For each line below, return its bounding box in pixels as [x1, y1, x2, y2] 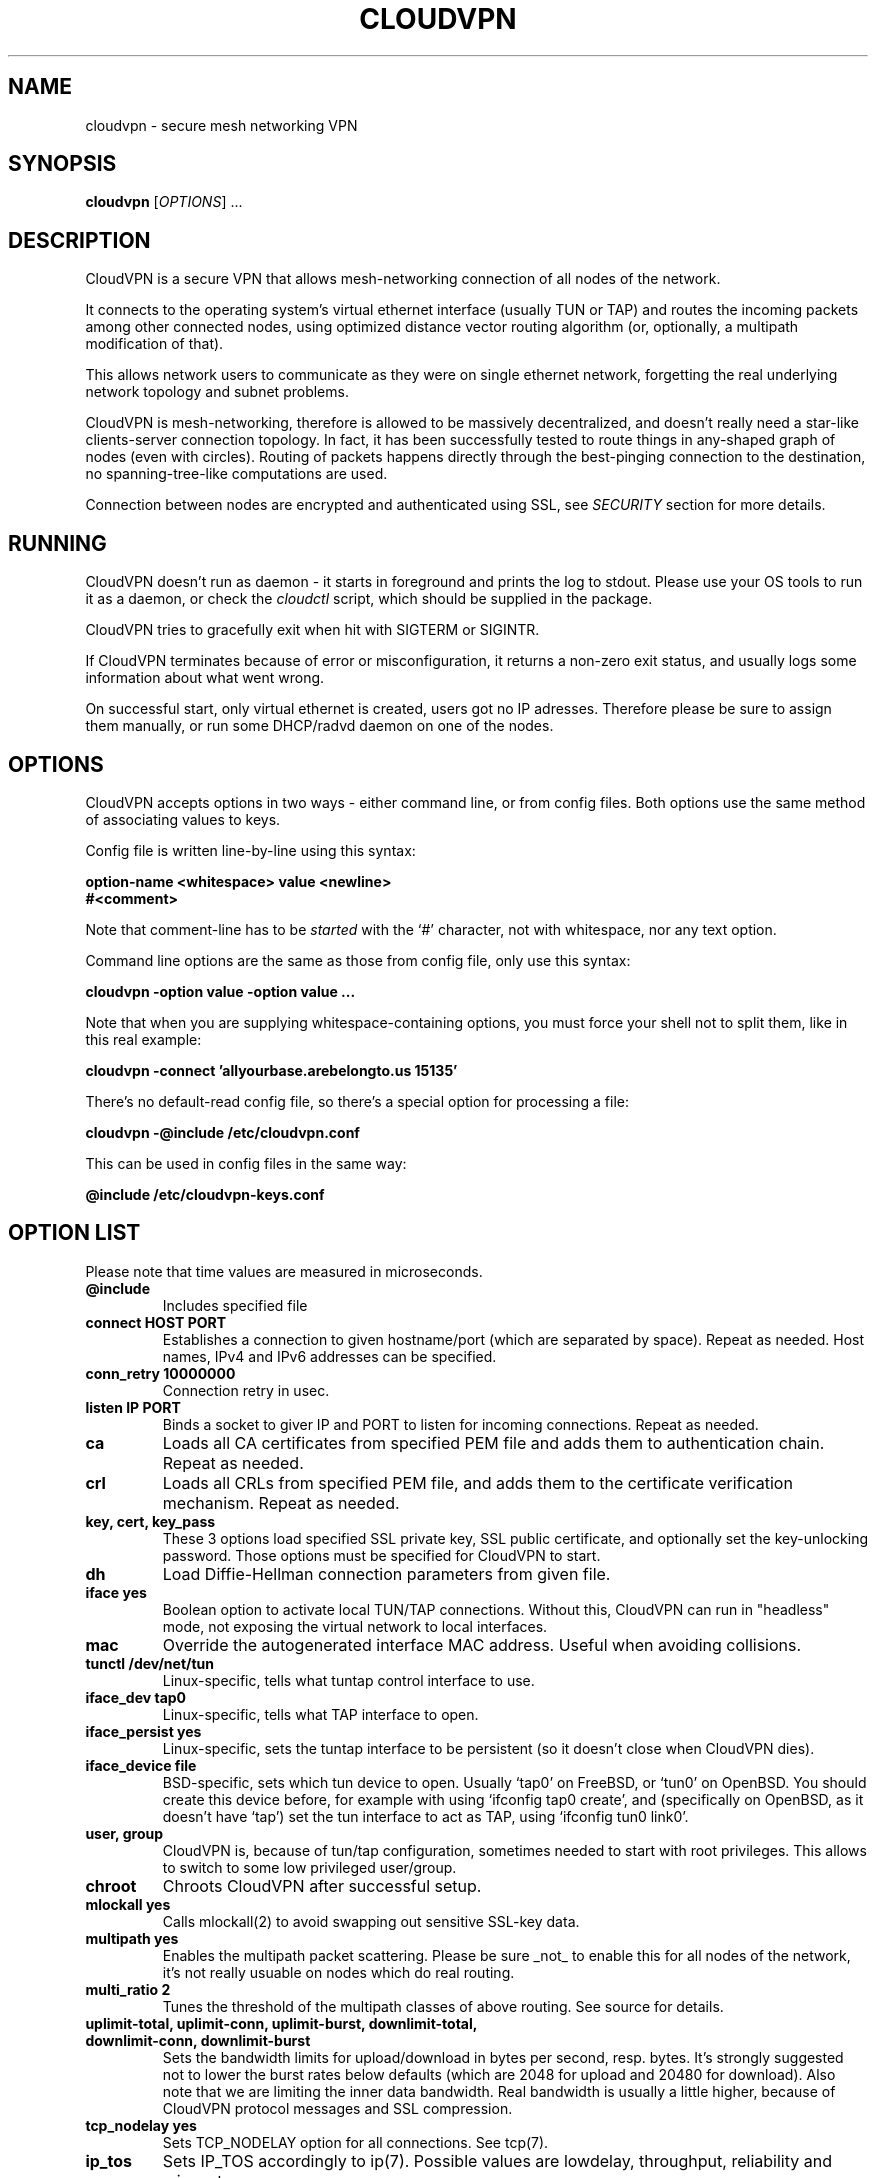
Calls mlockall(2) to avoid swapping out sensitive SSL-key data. [162, 1912, 580, 1930]
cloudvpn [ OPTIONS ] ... [85, 193, 243, 211]
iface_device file [85, 1756, 197, 1774]
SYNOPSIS [8, 151, 117, 177]
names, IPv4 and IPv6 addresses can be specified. [162, 1347, 497, 1365]
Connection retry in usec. [162, 1381, 330, 1399]
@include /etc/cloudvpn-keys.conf [85, 1185, 325, 1203]
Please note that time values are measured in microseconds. [85, 1262, 483, 1280]
